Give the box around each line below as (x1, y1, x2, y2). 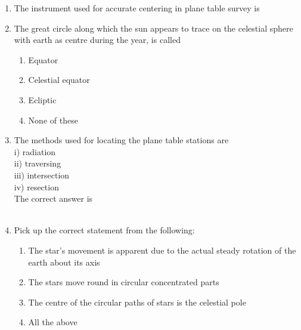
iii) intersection (14, 168, 70, 181)
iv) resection (14, 180, 59, 193)
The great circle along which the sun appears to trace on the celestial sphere (14, 21, 293, 34)
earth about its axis (28, 255, 100, 268)
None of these (28, 113, 78, 126)
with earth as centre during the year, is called (14, 33, 181, 46)
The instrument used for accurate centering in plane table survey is (14, 2, 260, 14)
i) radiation (14, 145, 56, 158)
